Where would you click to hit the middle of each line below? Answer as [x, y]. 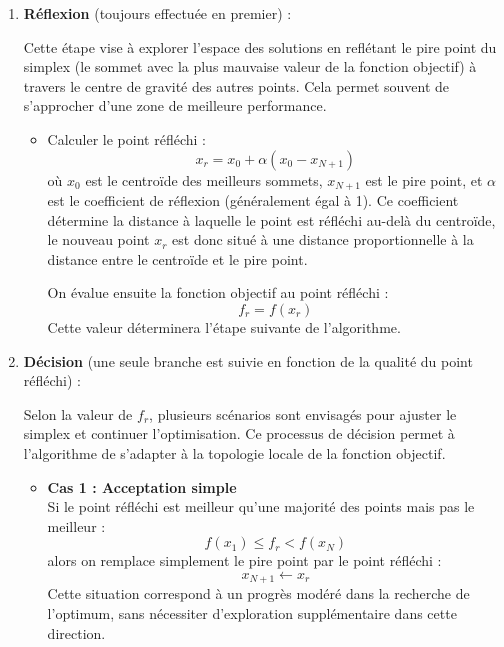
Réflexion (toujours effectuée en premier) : [157, 13]
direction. [76, 632]
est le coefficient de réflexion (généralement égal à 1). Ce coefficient [253, 200]
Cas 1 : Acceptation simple [142, 486]
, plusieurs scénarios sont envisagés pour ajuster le [303, 413]
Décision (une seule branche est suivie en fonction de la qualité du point [248, 360]
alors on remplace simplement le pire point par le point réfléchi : [244, 560]
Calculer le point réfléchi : [126, 138]
